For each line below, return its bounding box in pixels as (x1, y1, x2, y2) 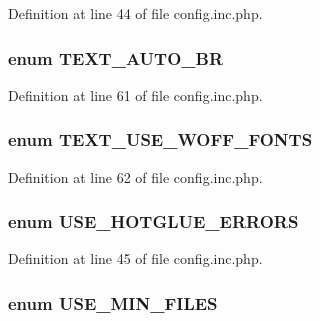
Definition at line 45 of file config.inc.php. (8, 248, 263, 269)
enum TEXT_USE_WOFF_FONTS (8, 127, 313, 152)
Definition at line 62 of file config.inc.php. (8, 166, 263, 187)
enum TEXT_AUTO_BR (8, 45, 224, 70)
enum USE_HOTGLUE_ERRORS (8, 209, 299, 234)
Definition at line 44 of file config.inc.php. (8, 3, 263, 23)
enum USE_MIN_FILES (8, 290, 218, 315)
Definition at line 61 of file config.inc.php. (8, 84, 263, 105)
